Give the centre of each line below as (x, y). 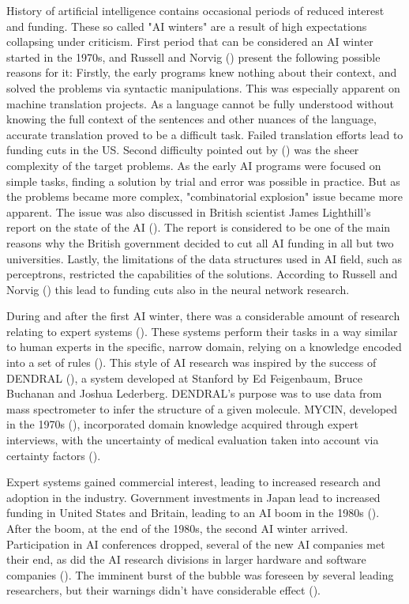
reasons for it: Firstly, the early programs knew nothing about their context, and (202, 72)
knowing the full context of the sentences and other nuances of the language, (191, 119)
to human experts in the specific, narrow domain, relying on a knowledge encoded (204, 347)
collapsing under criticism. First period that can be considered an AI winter (190, 42)
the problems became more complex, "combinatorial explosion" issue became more (205, 196)
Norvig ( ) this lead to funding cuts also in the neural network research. (178, 289)
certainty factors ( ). (54, 455)
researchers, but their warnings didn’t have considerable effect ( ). (163, 590)
